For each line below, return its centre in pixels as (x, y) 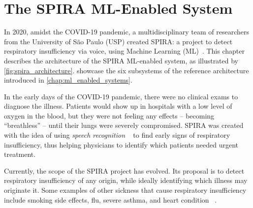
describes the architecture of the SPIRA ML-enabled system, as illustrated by (121, 60)
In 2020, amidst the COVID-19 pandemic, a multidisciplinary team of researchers (127, 32)
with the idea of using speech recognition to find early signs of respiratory (117, 135)
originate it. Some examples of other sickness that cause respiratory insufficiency (125, 190)
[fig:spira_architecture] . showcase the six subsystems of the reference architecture (126, 70)
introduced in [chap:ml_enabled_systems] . (68, 80)
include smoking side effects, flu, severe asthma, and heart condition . (111, 199)
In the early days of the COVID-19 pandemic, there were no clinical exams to (121, 96)
